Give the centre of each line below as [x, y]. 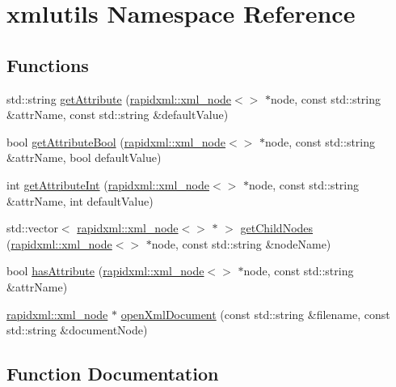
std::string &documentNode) [77, 330]
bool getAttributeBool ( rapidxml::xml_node [116, 141]
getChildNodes [277, 228]
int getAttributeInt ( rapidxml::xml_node [108, 184]
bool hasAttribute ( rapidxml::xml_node [105, 271]
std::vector [32, 228]
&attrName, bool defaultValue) [84, 157]
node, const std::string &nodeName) [241, 243]
